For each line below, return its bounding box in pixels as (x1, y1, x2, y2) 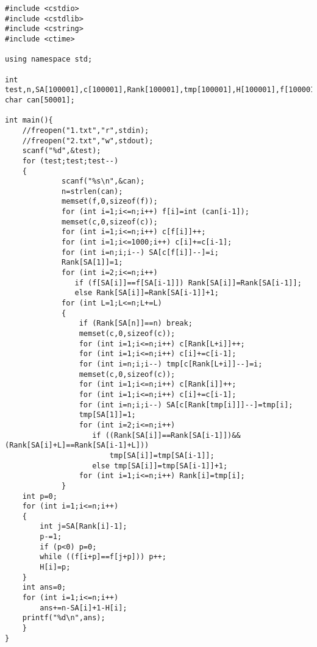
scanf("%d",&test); (22, 146, 101, 155)
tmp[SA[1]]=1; (79, 410, 136, 420)
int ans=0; (22, 583, 66, 592)
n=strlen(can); (62, 187, 123, 196)
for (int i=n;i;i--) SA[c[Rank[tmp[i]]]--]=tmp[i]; (79, 400, 293, 409)
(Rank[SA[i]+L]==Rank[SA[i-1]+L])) (5, 441, 149, 450)
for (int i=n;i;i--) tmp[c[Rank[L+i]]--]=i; (79, 359, 263, 368)
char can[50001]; (5, 95, 75, 104)
